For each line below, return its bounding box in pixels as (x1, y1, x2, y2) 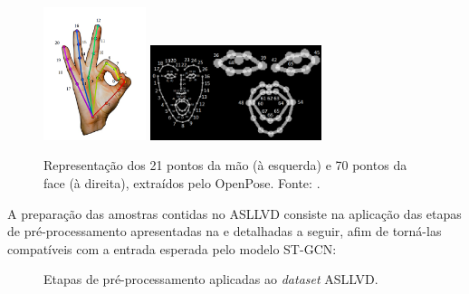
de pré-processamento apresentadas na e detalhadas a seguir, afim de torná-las (7, 222, 442, 241)
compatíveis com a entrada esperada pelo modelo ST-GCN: (7, 239, 337, 258)
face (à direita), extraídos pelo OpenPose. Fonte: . (43, 173, 321, 192)
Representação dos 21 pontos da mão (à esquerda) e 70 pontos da (43, 156, 407, 175)
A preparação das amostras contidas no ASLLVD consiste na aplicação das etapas (7, 204, 462, 223)
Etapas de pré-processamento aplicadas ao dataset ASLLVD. (43, 270, 378, 289)
